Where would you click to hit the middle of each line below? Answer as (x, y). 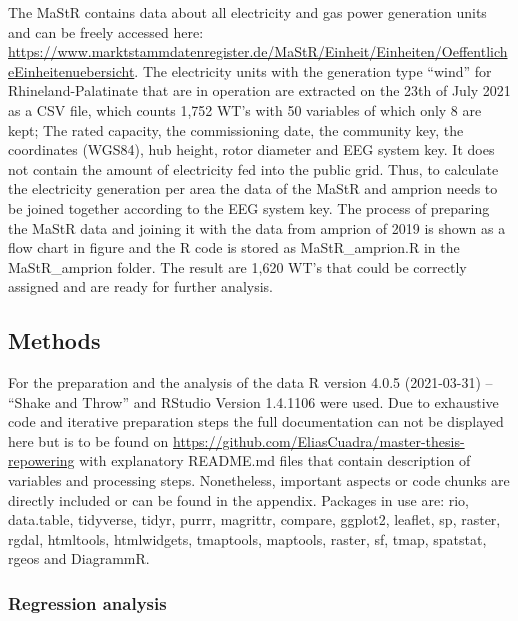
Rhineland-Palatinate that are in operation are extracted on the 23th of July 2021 (259, 90)
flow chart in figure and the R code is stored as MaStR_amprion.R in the (234, 247)
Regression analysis (87, 602)
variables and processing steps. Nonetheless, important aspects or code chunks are (259, 480)
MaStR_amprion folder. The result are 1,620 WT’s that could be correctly (237, 266)
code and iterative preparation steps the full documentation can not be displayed (256, 421)
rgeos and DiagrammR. (79, 558)
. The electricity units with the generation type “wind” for (313, 70)
